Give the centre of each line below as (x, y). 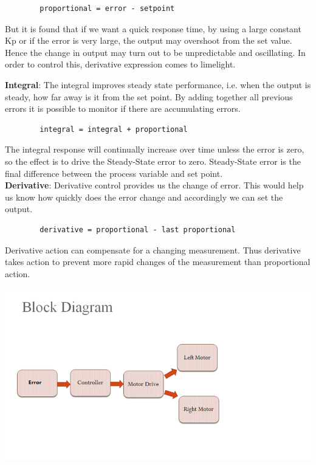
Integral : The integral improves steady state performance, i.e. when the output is (158, 84)
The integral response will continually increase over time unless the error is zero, (155, 149)
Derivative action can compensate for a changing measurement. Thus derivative (153, 250)
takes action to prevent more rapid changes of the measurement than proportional (158, 262)
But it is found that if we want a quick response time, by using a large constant (153, 28)
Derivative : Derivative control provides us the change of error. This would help (154, 185)
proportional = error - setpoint (107, 9)
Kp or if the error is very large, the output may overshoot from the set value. (149, 40)
